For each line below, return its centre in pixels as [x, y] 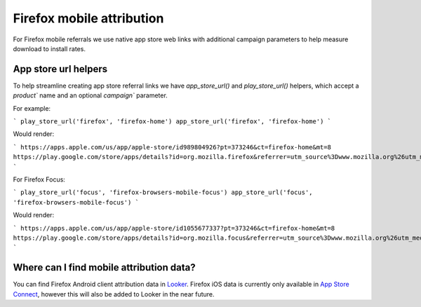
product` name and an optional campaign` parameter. [90, 95]
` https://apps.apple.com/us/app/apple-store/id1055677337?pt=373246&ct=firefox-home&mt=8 [174, 228]
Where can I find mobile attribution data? [104, 267]
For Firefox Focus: [39, 179]
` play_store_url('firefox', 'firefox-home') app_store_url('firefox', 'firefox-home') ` [172, 122]
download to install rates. [49, 48]
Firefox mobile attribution [88, 18]
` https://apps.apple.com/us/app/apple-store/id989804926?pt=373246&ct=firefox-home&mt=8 [172, 147]
